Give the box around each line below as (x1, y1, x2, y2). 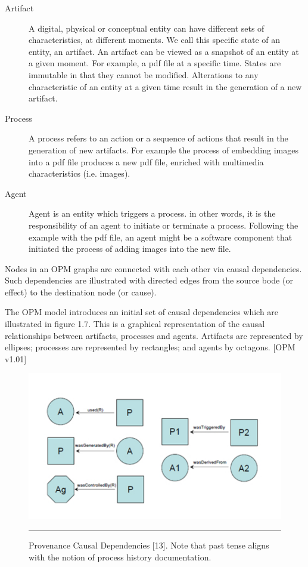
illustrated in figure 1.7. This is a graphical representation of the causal (5, 318, 265, 330)
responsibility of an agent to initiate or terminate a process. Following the (29, 218, 298, 231)
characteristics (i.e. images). (29, 167, 130, 180)
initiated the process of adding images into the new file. (29, 242, 231, 255)
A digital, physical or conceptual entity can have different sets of (29, 21, 265, 34)
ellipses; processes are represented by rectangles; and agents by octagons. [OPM (5, 341, 295, 353)
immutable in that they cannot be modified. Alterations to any (29, 68, 259, 81)
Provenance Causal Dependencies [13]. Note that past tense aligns (29, 539, 269, 551)
